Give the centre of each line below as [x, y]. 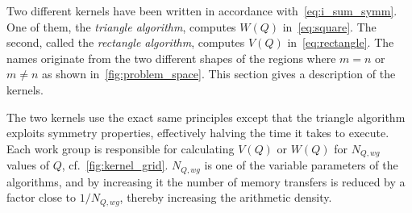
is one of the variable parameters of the [301, 165]
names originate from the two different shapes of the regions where [171, 58]
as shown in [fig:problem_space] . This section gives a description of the [219, 74]
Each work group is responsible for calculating [121, 148]
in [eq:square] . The [329, 26]
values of [28, 165]
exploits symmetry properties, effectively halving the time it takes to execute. [198, 133]
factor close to [42, 197]
